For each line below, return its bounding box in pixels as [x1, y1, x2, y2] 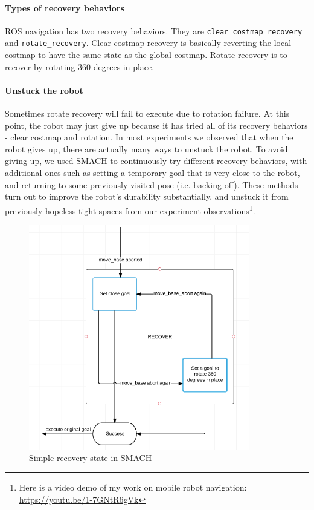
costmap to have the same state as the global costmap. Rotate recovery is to [5, 48, 287, 61]
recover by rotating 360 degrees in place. [5, 60, 155, 73]
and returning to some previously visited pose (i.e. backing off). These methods [5, 178, 298, 191]
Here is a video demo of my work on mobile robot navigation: [19, 480, 247, 493]
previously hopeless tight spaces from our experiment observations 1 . [5, 202, 255, 217]
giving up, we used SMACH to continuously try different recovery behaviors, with [5, 154, 307, 167]
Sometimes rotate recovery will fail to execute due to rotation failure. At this [5, 107, 290, 120]
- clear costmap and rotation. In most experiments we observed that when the [5, 131, 293, 143]
